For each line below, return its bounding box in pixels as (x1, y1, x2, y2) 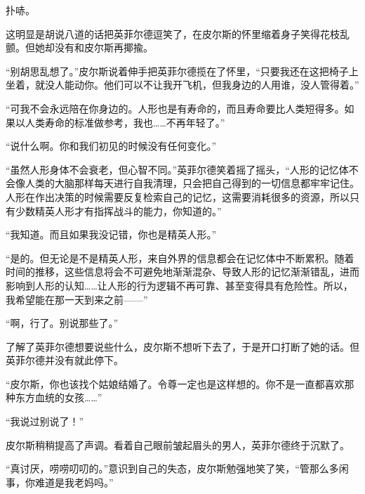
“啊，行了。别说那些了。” (6, 316, 119, 330)
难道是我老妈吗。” (34, 474, 114, 489)
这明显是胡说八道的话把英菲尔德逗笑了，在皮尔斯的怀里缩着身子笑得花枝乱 (6, 26, 350, 41)
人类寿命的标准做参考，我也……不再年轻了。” (25, 115, 225, 129)
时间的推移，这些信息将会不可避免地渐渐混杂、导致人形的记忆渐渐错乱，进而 (6, 264, 359, 279)
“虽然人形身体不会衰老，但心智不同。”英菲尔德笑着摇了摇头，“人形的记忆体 (6, 162, 349, 176)
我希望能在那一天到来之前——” (6, 292, 148, 306)
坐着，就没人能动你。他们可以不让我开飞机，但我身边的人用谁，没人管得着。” (6, 77, 359, 92)
